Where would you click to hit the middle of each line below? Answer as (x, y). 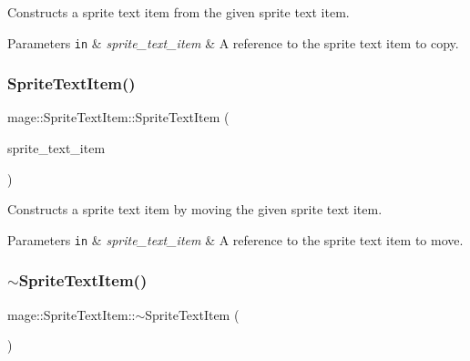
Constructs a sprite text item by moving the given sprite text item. (195, 209)
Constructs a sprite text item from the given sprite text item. (179, 12)
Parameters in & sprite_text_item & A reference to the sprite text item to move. (235, 239)
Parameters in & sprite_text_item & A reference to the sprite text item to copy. (233, 42)
